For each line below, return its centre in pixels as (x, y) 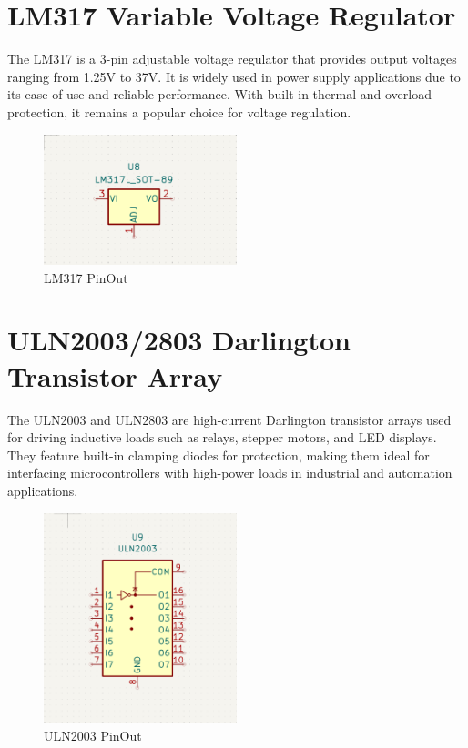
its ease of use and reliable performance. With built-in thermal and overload (219, 94)
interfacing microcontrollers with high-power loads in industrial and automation (230, 473)
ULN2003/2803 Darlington (179, 340)
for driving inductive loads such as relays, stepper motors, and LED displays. (222, 437)
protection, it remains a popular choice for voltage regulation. (179, 111)
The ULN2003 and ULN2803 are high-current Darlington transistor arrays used (229, 419)
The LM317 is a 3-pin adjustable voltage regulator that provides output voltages (232, 59)
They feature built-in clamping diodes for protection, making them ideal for (219, 455)
